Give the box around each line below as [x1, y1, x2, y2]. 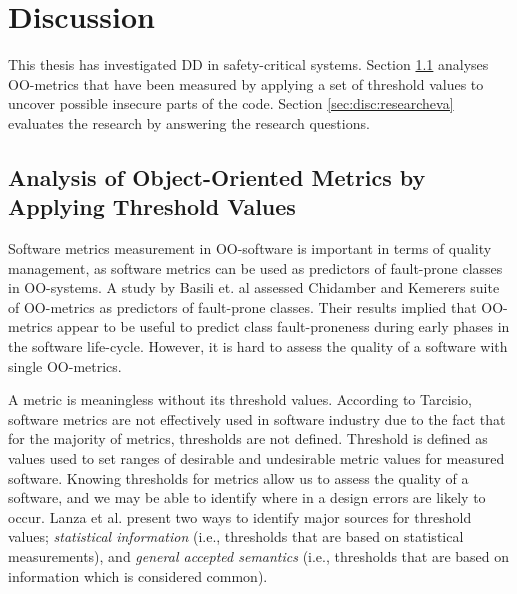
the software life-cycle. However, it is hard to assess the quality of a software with [8, 336, 508, 357]
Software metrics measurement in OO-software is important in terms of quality [8, 238, 492, 259]
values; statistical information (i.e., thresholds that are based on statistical [8, 526, 464, 547]
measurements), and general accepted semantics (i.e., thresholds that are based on [8, 546, 510, 566]
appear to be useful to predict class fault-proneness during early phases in [57, 316, 510, 337]
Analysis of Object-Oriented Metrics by [8, 161, 426, 192]
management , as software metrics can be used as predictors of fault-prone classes [8, 257, 503, 278]
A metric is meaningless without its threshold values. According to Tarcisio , [8, 389, 472, 410]
